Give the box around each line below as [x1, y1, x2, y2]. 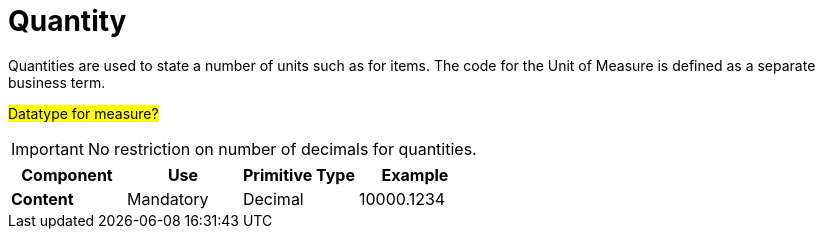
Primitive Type [242, 164, 355, 185]
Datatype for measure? [8, 104, 159, 122]
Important [11, 138, 84, 159]
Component [21, 164, 113, 185]
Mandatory [126, 188, 209, 209]
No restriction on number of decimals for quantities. [87, 138, 477, 159]
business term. [8, 73, 106, 91]
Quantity [8, 4, 127, 38]
